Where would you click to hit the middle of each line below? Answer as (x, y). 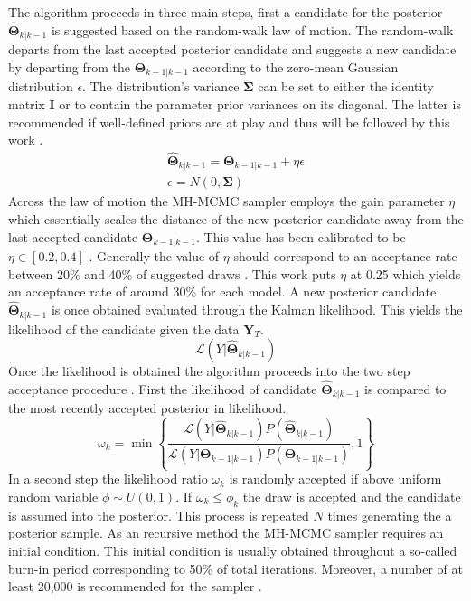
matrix (27, 103)
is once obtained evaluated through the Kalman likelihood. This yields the (257, 310)
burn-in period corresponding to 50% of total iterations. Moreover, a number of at (235, 568)
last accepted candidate (73, 236)
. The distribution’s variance (161, 86)
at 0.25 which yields (405, 273)
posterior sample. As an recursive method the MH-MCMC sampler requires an (226, 533)
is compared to (405, 388)
